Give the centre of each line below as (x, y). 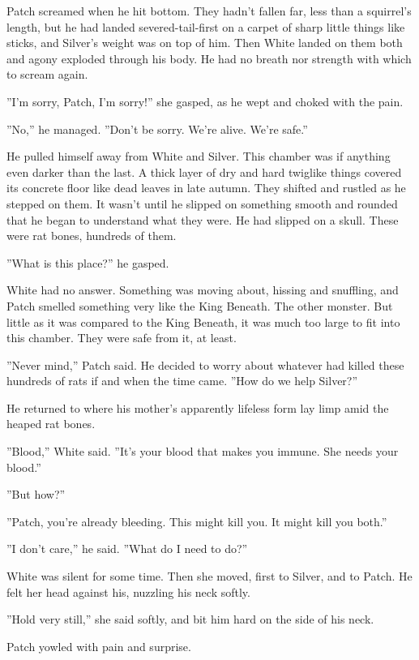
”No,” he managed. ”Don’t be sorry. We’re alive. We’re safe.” (157, 129)
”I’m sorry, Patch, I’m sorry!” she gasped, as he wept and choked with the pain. (205, 101)
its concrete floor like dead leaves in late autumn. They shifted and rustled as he (206, 188)
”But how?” (36, 494)
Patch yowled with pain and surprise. (99, 646)
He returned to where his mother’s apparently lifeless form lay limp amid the (198, 407)
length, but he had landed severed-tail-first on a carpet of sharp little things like (206, 26)
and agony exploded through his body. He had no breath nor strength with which (209, 58)
